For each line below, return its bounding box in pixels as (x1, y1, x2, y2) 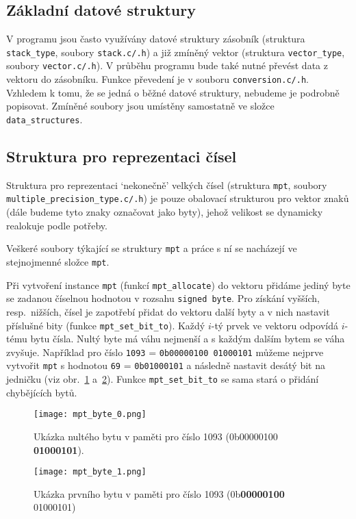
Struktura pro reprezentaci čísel (6, 146, 237, 166)
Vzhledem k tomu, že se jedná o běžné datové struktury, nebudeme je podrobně (6, 85, 340, 99)
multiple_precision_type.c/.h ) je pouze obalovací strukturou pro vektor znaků (6, 191, 349, 205)
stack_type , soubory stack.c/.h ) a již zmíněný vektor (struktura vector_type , (6, 45, 345, 59)
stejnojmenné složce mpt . (6, 254, 110, 268)
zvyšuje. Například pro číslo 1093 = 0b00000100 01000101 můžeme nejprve (6, 344, 324, 359)
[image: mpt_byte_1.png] (34, 467, 147, 477)
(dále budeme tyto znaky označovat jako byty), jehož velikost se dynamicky (6, 205, 323, 219)
